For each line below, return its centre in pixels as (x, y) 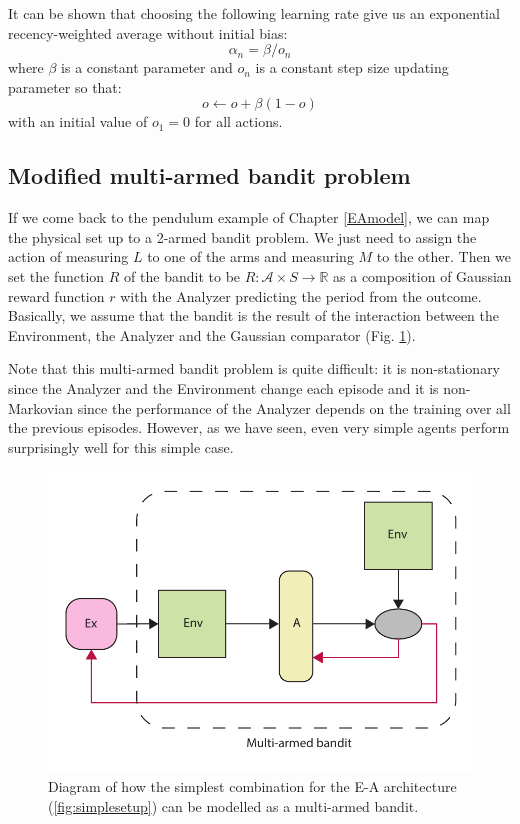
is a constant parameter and (147, 67)
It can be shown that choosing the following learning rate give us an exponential (254, 13)
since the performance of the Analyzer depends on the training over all (294, 407)
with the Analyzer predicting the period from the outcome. (301, 295)
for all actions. (238, 121)
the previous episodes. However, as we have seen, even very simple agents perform (259, 427)
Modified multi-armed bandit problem (209, 175)
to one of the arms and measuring (250, 256)
